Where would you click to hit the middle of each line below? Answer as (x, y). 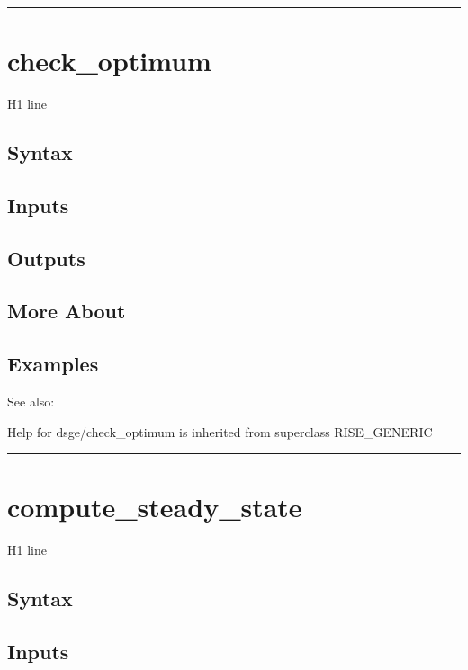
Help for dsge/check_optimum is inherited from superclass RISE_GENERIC (220, 431)
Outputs (46, 258)
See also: (31, 402)
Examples (53, 364)
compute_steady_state (155, 507)
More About (67, 311)
